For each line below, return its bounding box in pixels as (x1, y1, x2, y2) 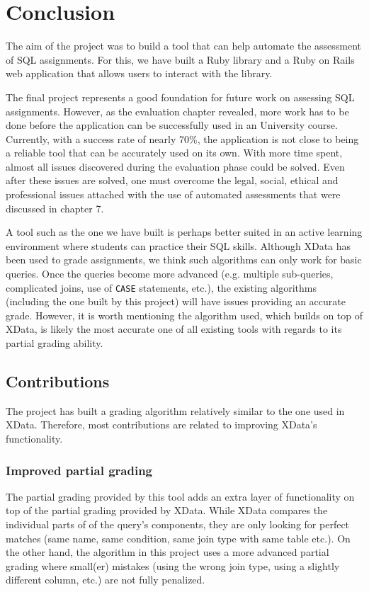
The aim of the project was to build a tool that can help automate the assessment (6, 38, 362, 53)
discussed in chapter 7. (6, 200, 104, 215)
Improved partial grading (6, 461, 152, 479)
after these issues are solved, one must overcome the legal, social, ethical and (6, 173, 339, 188)
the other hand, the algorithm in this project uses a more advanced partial (6, 545, 329, 559)
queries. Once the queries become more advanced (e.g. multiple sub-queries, (6, 266, 334, 281)
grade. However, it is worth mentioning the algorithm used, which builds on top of (6, 307, 363, 322)
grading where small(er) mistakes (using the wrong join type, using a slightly (6, 558, 340, 573)
